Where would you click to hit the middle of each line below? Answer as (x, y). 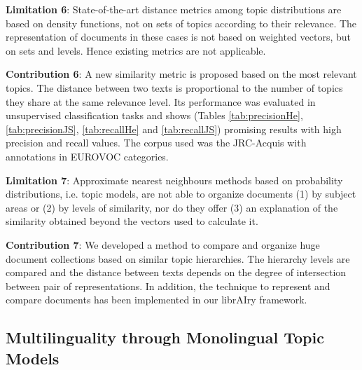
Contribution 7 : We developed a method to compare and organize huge (163, 244)
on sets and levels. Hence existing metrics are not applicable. (136, 50)
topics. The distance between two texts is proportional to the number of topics (174, 87)
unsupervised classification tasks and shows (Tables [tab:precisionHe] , (154, 115)
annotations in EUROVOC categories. (87, 156)
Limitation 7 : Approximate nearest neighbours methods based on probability (174, 180)
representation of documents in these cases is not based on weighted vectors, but (179, 37)
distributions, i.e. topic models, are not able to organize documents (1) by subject (181, 194)
